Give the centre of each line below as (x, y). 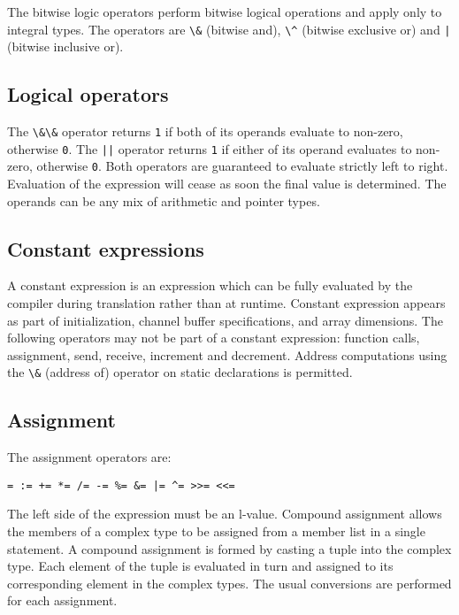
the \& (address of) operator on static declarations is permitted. (180, 372)
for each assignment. (62, 600)
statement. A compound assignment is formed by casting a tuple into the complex (229, 548)
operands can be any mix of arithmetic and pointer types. (164, 200)
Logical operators (88, 94)
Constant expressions (106, 248)
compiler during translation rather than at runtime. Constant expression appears (226, 303)
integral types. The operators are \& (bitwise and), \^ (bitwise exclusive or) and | (229, 29)
